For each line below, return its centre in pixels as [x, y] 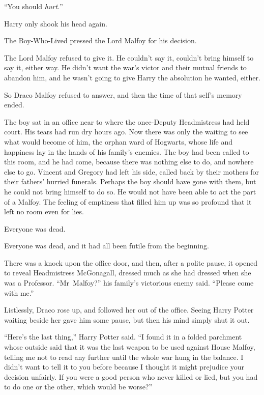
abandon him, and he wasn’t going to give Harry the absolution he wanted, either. [132, 77]
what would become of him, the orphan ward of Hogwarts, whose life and [119, 141]
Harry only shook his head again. [56, 23]
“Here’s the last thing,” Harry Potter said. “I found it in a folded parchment [123, 337]
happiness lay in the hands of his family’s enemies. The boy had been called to [127, 151]
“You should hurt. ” [34, 6]
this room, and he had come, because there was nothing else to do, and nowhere [129, 162]
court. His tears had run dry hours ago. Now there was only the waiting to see [126, 132]
